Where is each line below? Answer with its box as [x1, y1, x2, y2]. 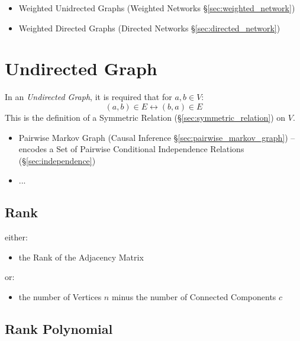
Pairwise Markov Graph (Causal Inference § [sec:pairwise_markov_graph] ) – [18, 131, 295, 143]
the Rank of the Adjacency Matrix [18, 250, 144, 263]
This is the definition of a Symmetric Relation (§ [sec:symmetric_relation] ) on [5, 111, 286, 123]
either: [5, 231, 28, 243]
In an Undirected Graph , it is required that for [5, 91, 172, 103]
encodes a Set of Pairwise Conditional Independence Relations [18, 143, 244, 155]
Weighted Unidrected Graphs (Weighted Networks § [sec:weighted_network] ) [18, 2, 295, 14]
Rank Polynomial [5, 319, 113, 337]
